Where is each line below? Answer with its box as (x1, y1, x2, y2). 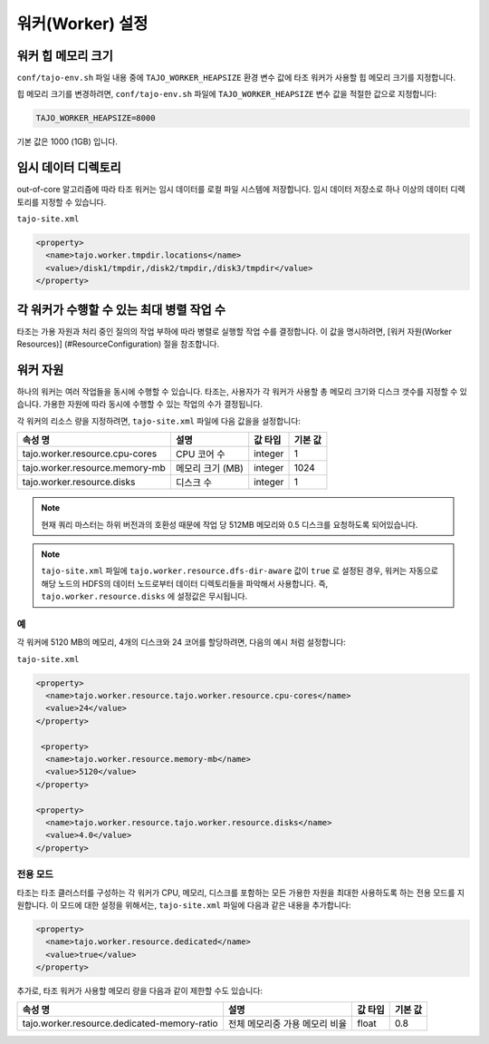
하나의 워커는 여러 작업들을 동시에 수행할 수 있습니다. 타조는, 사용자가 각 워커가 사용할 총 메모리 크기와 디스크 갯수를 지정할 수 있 (16, 386, 468, 397)
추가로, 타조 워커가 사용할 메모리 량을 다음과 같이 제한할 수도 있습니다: (16, 985, 263, 997)
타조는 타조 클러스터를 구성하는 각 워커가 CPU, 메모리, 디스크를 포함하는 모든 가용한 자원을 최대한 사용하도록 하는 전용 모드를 (16, 887, 455, 898)
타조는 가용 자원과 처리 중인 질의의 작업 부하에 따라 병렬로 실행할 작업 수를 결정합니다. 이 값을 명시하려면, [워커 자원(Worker (16, 326, 453, 337)
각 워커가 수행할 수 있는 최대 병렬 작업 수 (16, 302, 226, 317)
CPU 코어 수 (175, 448, 225, 461)
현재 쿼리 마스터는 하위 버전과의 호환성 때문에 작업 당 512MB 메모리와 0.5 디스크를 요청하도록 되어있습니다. (41, 519, 418, 530)
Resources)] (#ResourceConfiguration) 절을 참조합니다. (16, 338, 220, 349)
